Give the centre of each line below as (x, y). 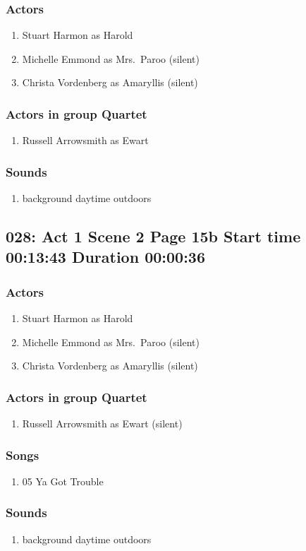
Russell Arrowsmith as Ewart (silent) (102, 423)
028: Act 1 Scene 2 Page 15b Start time (153, 236)
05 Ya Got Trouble (63, 481)
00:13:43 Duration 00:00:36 (105, 257)
